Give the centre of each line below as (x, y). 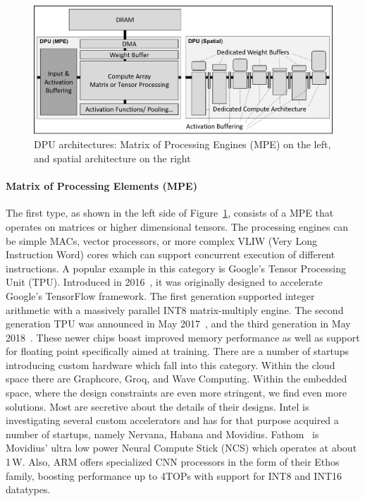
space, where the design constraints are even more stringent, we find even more (176, 393)
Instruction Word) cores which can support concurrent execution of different (171, 254)
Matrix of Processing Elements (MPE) (101, 186)
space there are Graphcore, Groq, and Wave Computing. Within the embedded (177, 379)
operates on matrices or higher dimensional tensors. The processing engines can (177, 226)
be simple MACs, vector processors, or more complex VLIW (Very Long (161, 240)
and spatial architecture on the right (112, 158)
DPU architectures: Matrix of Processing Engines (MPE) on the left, (182, 144)
